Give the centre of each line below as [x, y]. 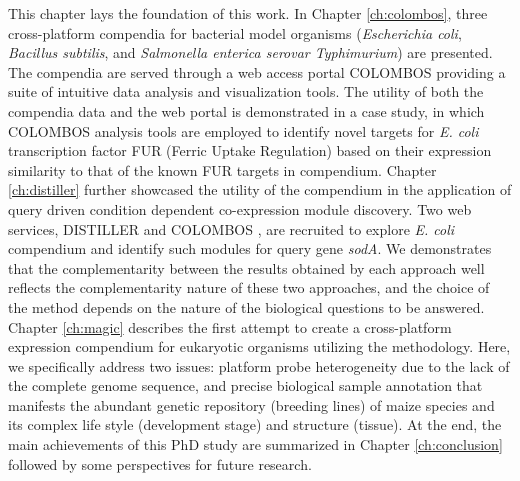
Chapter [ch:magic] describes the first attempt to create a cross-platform [230, 326]
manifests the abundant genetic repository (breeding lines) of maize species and [251, 404]
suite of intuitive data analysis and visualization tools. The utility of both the [246, 91]
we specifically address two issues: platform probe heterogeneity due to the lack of [259, 365]
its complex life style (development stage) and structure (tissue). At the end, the [255, 424]
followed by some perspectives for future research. [160, 463]
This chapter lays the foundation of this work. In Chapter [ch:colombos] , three [248, 13]
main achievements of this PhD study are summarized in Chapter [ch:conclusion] [255, 444]
